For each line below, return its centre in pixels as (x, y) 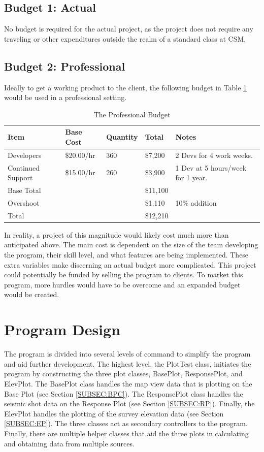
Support (20, 177)
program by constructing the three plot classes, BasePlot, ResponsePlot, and (123, 374)
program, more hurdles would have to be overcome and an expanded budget (122, 284)
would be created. (32, 294)
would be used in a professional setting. (65, 97)
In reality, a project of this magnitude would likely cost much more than (117, 234)
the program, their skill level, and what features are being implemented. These (126, 255)
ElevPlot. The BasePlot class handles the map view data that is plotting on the (128, 383)
